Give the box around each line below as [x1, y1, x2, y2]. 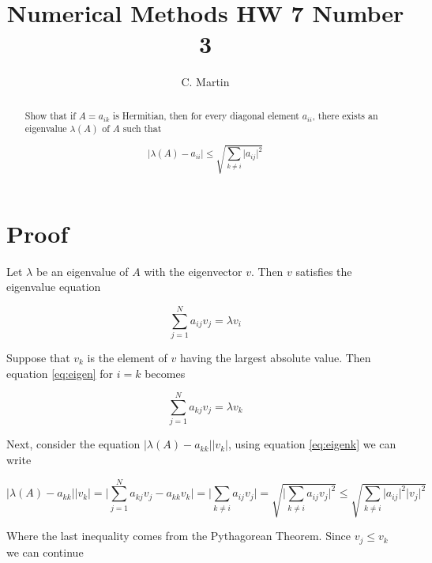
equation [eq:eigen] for [6, 365, 114, 381]
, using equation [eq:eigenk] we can [227, 436, 396, 452]
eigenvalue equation [6, 278, 101, 295]
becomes [145, 365, 186, 381]
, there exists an [312, 108, 378, 122]
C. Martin [181, 74, 230, 90]
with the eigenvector [144, 263, 242, 279]
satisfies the [295, 263, 352, 279]
